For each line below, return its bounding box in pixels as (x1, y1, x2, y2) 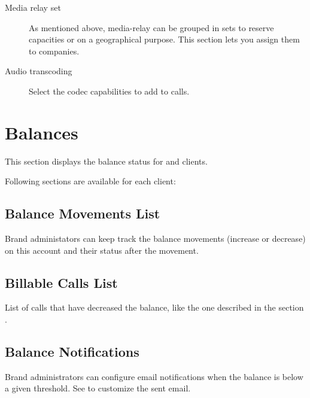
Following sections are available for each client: (5, 175, 176, 187)
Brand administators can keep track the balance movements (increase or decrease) (5, 232, 306, 245)
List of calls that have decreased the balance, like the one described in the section (5, 301, 304, 314)
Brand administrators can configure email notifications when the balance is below (5, 370, 303, 382)
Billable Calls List (5, 273, 118, 291)
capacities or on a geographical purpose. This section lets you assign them (29, 33, 300, 45)
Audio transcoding (5, 65, 72, 77)
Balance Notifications (5, 342, 139, 361)
